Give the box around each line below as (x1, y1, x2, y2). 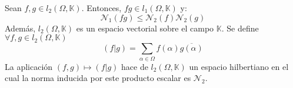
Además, (5, 22, 36, 34)
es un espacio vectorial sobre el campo (76, 22, 214, 34)
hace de (121, 60, 148, 72)
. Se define (221, 22, 259, 34)
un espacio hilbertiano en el (189, 60, 289, 72)
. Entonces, (81, 2, 122, 13)
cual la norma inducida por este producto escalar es (5, 72, 191, 84)
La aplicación (5, 60, 53, 72)
